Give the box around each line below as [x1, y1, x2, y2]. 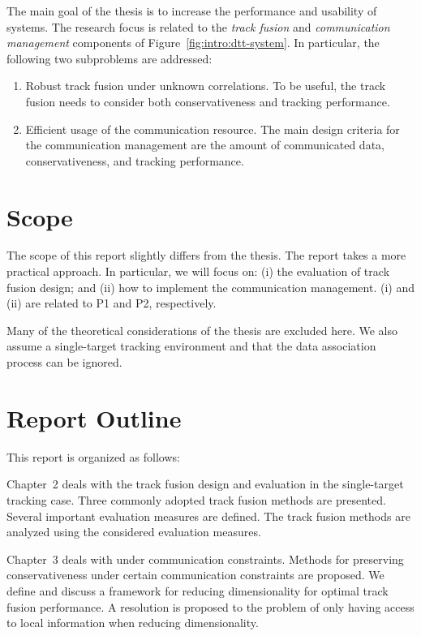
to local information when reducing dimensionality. [6, 614, 259, 631]
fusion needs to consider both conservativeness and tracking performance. [25, 92, 390, 110]
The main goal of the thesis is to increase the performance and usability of [6, 2, 377, 19]
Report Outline [6, 401, 182, 434]
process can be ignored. [6, 354, 122, 371]
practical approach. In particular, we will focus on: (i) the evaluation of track [6, 263, 390, 280]
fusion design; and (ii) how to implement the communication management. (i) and [6, 278, 415, 295]
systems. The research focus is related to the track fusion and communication [6, 18, 390, 35]
